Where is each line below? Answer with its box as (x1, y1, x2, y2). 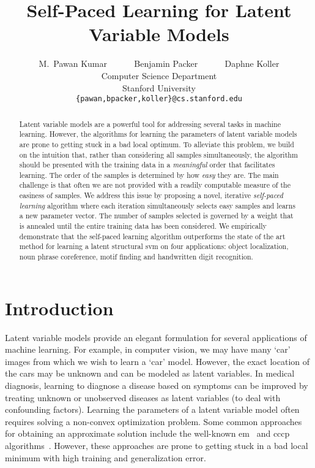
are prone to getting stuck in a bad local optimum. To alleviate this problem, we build (19, 139, 294, 149)
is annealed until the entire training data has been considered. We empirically (19, 221, 267, 231)
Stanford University (122, 81, 196, 94)
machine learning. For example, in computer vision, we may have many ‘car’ (5, 343, 291, 356)
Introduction (5, 295, 114, 320)
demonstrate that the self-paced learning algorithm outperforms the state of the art (19, 231, 286, 241)
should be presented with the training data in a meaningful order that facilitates (19, 159, 275, 170)
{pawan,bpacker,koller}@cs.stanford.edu (75, 94, 243, 104)
